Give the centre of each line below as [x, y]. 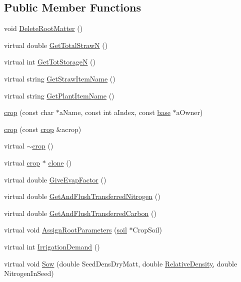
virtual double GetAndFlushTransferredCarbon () [80, 213]
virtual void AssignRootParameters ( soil [65, 230]
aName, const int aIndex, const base [115, 112]
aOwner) [189, 112]
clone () [60, 162]
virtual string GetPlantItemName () [59, 95]
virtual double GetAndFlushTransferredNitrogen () [82, 196]
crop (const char [29, 112]
